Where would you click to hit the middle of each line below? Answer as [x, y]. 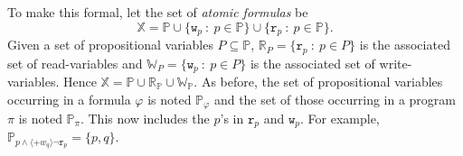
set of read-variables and [75, 63]
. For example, [340, 118]
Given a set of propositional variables [110, 45]
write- [396, 63]
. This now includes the [145, 118]
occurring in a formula [69, 99]
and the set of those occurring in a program [335, 99]
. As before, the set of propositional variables [318, 81]
